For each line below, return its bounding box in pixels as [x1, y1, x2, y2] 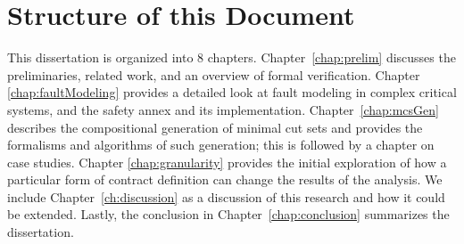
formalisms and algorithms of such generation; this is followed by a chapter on [7, 135, 435, 154]
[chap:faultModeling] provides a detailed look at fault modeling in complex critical [7, 83, 457, 102]
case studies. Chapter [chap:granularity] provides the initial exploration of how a [7, 152, 447, 171]
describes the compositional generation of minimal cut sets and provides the [7, 118, 423, 136]
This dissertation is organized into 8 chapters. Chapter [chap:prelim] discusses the [7, 48, 456, 67]
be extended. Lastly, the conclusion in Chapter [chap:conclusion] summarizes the [7, 205, 450, 224]
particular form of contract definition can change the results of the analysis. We [7, 170, 443, 189]
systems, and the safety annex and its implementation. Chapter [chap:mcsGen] [7, 100, 439, 118]
